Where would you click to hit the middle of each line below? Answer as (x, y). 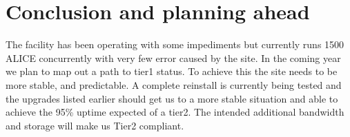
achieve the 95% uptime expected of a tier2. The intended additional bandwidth (175, 112)
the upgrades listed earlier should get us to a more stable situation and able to (172, 98)
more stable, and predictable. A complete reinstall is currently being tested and (174, 84)
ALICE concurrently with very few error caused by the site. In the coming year (173, 57)
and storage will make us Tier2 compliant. (95, 125)
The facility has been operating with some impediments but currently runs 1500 (175, 44)
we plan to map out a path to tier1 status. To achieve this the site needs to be (172, 71)
